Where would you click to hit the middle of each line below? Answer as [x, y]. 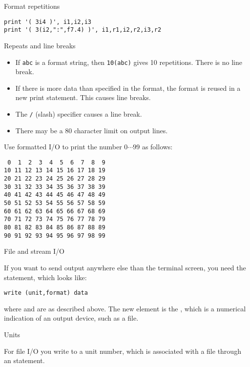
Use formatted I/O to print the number [63, 147]
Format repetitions [32, 6]
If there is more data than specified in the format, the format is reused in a [128, 88]
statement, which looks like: [45, 277]
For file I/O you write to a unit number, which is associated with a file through [123, 351]
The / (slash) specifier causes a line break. [79, 113]
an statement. [24, 360]
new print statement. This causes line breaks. [83, 97]
